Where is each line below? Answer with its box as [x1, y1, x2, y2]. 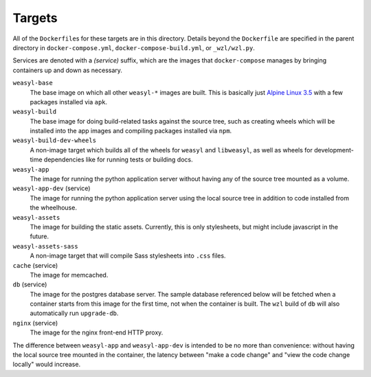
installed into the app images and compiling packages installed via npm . [30, 127, 232, 135]
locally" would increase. [12, 361, 81, 369]
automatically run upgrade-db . [30, 309, 119, 317]
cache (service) [12, 261, 58, 269]
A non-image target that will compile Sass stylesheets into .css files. [30, 251, 226, 260]
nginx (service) [12, 319, 58, 327]
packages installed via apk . [30, 98, 108, 106]
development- [313, 146, 354, 154]
